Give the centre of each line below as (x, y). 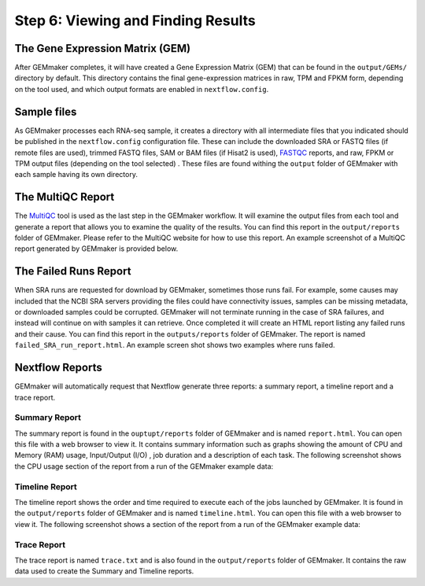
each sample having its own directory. (76, 175)
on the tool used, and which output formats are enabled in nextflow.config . (142, 89)
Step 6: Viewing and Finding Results (135, 20)
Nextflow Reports (58, 368)
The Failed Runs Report (73, 271)
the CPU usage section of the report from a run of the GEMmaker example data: (144, 466)
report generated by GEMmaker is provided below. (96, 249)
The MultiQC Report (65, 197)
